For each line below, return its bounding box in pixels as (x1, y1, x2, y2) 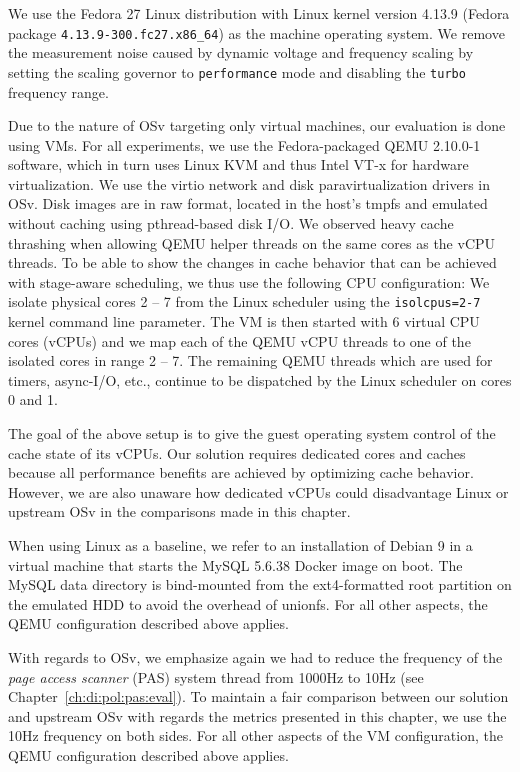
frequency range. (8, 81, 109, 102)
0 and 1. (8, 389, 58, 410)
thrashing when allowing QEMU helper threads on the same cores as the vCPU (8, 232, 496, 253)
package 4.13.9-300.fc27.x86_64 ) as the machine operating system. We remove (8, 22, 505, 43)
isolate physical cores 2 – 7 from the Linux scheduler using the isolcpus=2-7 (8, 291, 481, 312)
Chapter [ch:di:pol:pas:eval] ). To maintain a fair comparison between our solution (8, 686, 509, 707)
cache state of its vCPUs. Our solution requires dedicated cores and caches (8, 442, 466, 463)
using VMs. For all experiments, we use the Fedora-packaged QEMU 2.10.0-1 (8, 134, 481, 155)
